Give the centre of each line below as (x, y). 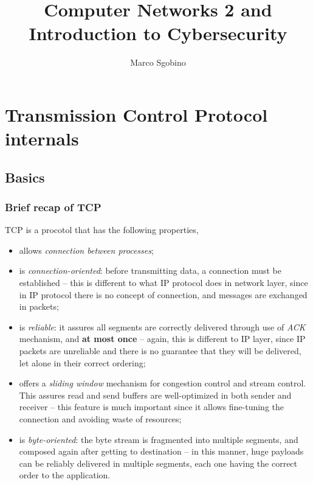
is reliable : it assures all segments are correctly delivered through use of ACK (162, 326)
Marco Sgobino (158, 62)
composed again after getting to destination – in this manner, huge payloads (161, 451)
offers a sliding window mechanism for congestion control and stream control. (163, 383)
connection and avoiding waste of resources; (100, 419)
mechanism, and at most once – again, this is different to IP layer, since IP (162, 339)
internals (42, 138)
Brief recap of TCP (53, 207)
